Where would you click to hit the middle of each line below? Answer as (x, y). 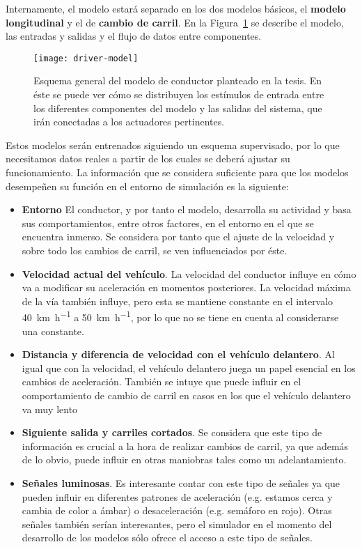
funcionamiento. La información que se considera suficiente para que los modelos (177, 172)
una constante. (53, 331)
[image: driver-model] (86, 58)
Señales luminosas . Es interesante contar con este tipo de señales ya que (181, 482)
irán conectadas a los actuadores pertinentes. (129, 122)
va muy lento (50, 409)
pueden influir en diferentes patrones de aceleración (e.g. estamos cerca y (177, 496)
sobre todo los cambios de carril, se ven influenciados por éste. (155, 250)
